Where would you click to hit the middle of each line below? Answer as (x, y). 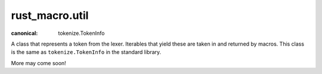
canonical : (24, 33)
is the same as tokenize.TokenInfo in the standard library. (86, 52)
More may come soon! (39, 63)
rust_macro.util (50, 15)
